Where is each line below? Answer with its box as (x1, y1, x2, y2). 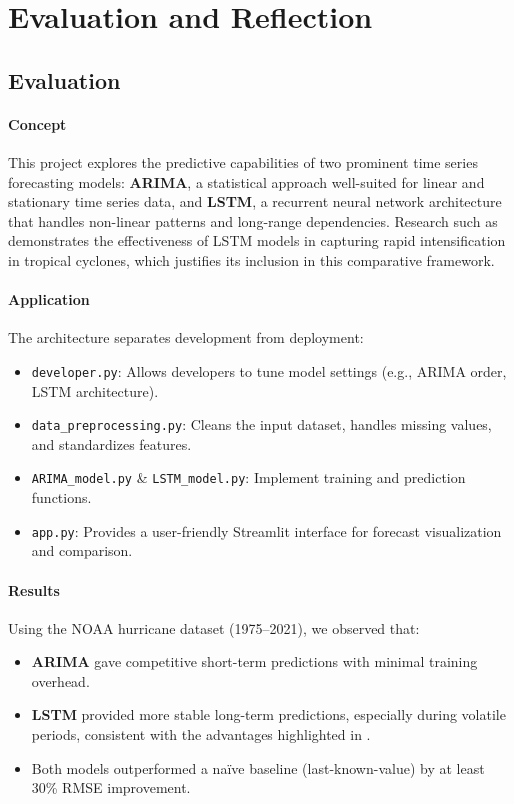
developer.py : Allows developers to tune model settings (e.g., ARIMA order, (31, 360, 507, 381)
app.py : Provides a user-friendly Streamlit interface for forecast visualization (31, 520, 502, 541)
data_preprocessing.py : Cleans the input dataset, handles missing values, (31, 414, 492, 435)
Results (8, 579, 60, 600)
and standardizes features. (31, 433, 192, 454)
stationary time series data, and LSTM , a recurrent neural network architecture (8, 191, 502, 212)
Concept (8, 113, 67, 134)
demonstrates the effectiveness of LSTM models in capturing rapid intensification (8, 230, 506, 251)
